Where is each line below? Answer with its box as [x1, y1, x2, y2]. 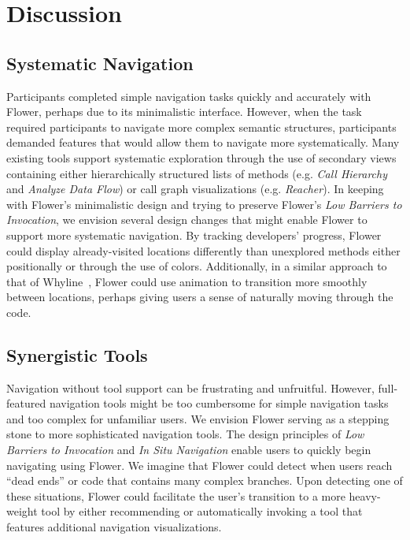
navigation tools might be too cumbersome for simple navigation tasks [49, 395, 389, 412]
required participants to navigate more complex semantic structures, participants [6, 118, 397, 135]
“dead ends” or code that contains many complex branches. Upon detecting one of [6, 472, 403, 489]
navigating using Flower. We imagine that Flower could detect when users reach [6, 456, 393, 473]
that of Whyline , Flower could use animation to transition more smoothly [6, 273, 368, 289]
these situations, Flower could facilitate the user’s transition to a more [6, 487, 345, 504]
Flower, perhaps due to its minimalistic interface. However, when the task [6, 103, 362, 120]
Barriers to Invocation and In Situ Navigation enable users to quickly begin [6, 441, 371, 458]
